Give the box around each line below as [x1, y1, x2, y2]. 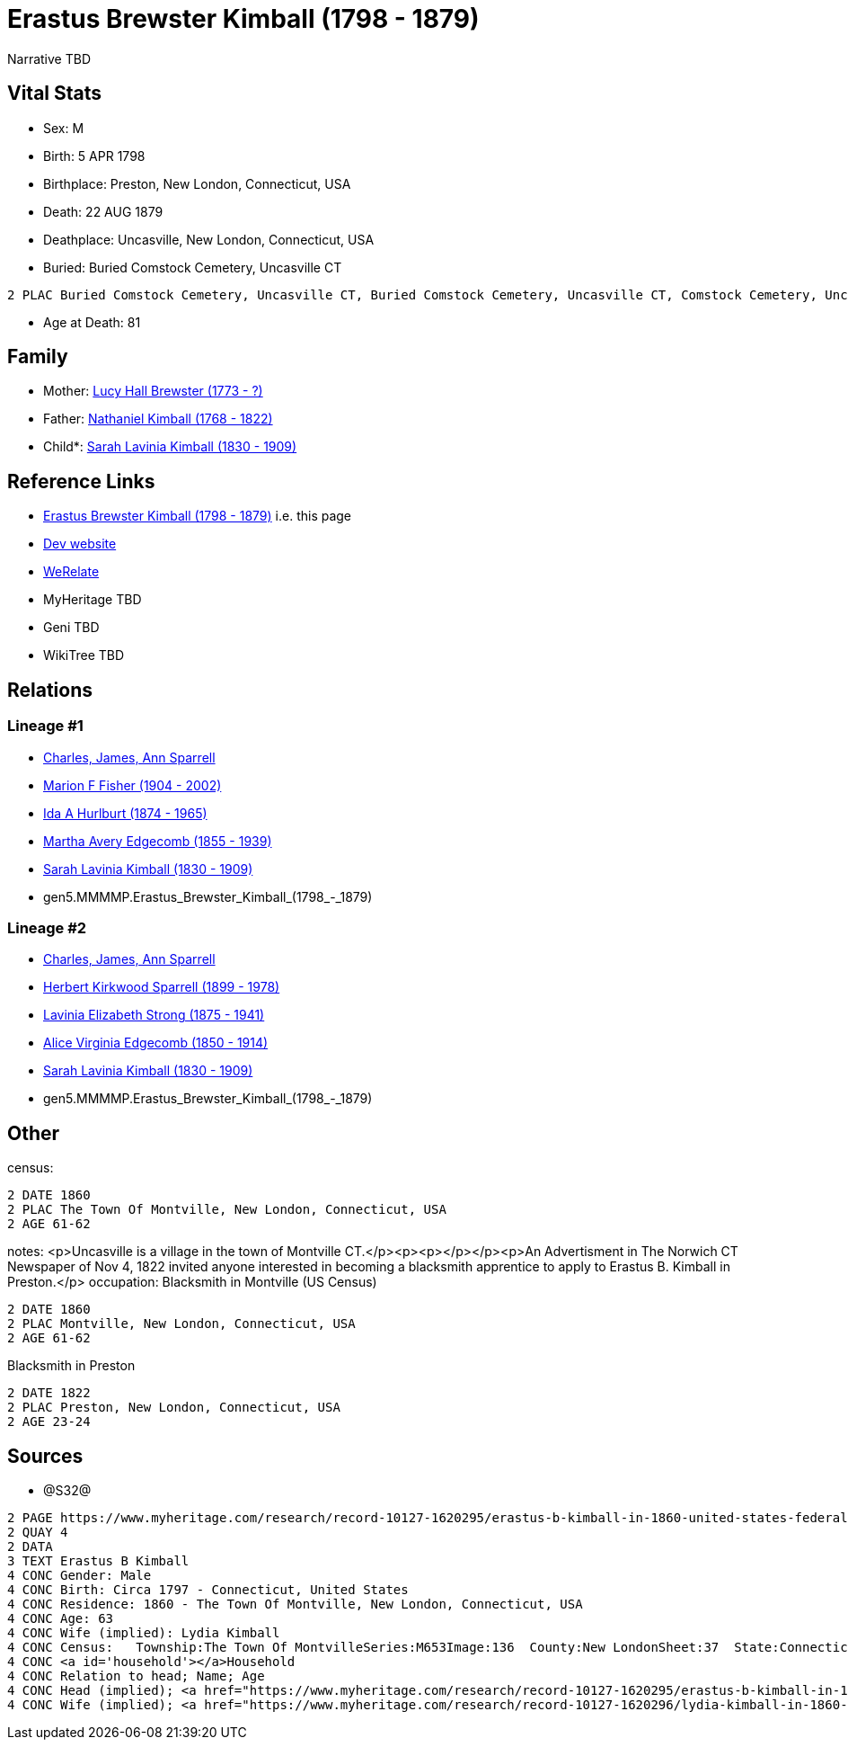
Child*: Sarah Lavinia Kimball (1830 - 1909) [43, 439, 297, 455]
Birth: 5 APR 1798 [43, 147, 146, 164]
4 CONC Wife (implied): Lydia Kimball [7, 1625, 280, 1640]
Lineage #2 [7, 918, 87, 937]
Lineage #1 [7, 717, 84, 735]
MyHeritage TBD [43, 592, 142, 608]
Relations [7, 678, 93, 701]
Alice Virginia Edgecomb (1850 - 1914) [43, 1035, 269, 1051]
